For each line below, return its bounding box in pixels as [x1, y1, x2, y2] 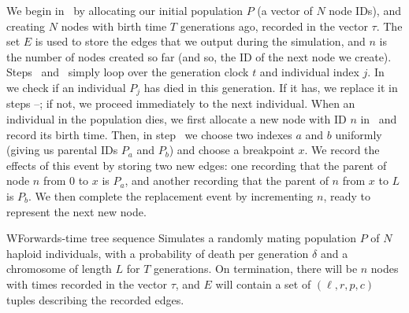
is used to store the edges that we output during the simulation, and [35, 33, 366, 50]
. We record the [304, 142, 380, 158]
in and [360, 111, 397, 127]
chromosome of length [6, 260, 112, 277]
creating [6, 17, 46, 34]
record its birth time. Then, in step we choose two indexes [6, 126, 292, 142]
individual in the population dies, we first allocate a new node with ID [6, 111, 347, 127]
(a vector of [257, 2, 313, 18]
